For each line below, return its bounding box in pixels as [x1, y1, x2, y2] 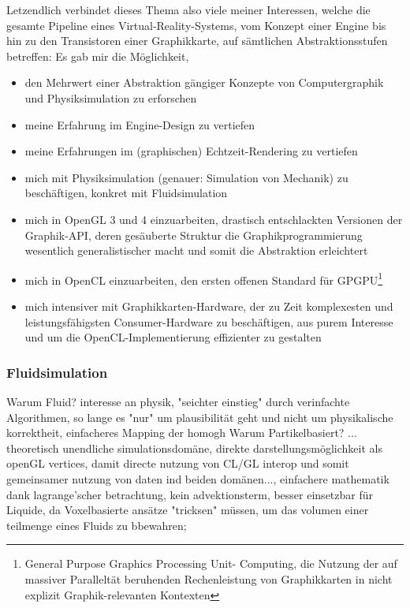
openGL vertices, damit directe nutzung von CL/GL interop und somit [6, 455, 349, 472]
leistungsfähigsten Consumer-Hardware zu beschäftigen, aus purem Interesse [24, 313, 393, 330]
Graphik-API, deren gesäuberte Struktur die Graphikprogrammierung [24, 226, 363, 243]
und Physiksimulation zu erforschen [24, 89, 197, 106]
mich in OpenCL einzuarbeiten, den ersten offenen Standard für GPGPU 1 [24, 269, 383, 288]
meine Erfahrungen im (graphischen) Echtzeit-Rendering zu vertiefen [24, 143, 358, 159]
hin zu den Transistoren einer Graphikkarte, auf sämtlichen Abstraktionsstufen [6, 32, 388, 49]
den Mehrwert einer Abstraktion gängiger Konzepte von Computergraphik [24, 74, 384, 91]
